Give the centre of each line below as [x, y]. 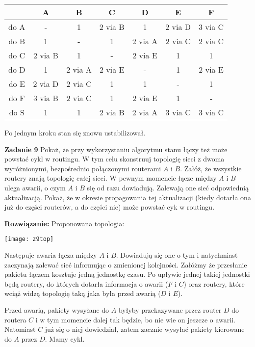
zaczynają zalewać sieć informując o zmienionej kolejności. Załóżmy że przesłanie [126, 264]
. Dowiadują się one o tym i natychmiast [177, 255]
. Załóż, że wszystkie [211, 168]
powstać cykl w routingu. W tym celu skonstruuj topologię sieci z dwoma [115, 159]
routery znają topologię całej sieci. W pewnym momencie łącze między [111, 178]
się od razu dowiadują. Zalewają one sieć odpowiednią [168, 187]
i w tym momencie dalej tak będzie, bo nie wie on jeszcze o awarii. [135, 319]
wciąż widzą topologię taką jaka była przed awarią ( [83, 293]
